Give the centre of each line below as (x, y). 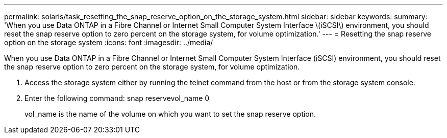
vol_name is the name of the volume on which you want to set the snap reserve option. (170, 114)
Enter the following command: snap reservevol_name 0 (117, 98)
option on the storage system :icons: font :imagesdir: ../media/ (109, 42)
